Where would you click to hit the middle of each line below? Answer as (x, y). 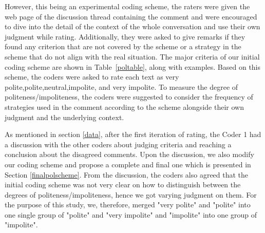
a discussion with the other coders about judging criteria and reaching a (118, 144)
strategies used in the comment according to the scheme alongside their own (124, 106)
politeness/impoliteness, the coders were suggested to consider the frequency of (129, 97)
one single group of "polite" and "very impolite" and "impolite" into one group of (131, 214)
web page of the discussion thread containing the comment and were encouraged (131, 16)
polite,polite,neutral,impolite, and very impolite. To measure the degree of (121, 86)
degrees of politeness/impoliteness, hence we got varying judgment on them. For (131, 194)
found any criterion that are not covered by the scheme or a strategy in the (123, 46)
